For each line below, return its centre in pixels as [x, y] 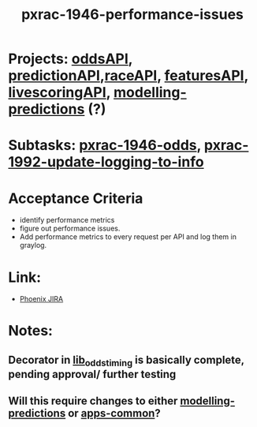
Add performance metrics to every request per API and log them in [128, 237]
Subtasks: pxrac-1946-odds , [104, 146]
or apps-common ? [115, 413]
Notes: [31, 331]
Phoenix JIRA [41, 299]
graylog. [33, 245]
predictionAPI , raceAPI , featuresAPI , [128, 76]
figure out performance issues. [70, 228]
